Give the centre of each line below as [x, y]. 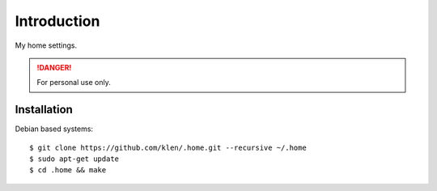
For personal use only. [74, 83]
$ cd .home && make [68, 170]
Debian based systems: [54, 129]
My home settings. [46, 45]
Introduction [57, 21]
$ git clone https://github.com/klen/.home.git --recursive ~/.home [168, 147]
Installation [44, 110]
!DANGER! [54, 67]
